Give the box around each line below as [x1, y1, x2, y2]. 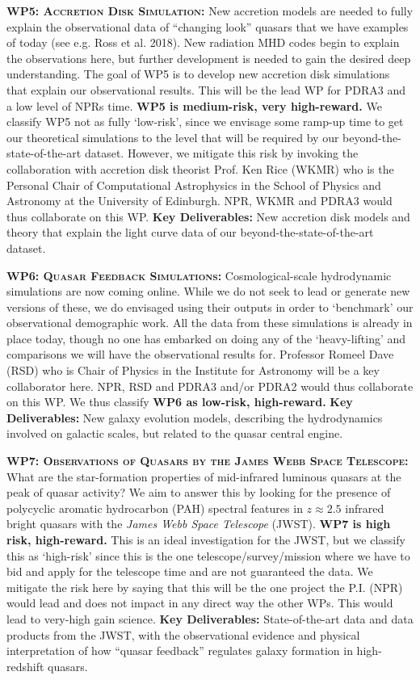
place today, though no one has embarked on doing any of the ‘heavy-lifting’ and [6, 330, 406, 346]
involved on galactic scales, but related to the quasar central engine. [6, 425, 343, 442]
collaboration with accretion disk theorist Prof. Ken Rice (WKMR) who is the [6, 160, 394, 177]
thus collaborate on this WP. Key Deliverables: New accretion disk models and [6, 208, 410, 225]
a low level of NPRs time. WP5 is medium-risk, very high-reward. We [6, 97, 382, 114]
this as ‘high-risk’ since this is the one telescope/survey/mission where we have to [6, 547, 410, 564]
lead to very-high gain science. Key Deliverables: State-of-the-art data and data [6, 610, 414, 627]
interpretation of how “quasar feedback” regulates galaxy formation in [6, 642, 353, 659]
